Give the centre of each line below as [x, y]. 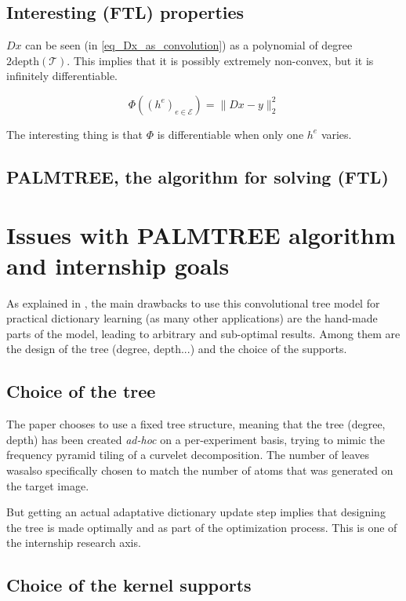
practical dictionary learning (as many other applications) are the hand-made [192, 318]
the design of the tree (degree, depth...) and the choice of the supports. [177, 349]
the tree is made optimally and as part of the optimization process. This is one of [202, 527]
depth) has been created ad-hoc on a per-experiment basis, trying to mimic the [196, 439]
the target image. [48, 485]
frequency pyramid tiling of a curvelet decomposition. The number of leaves [188, 455]
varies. [336, 134]
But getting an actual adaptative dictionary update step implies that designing [196, 512]
